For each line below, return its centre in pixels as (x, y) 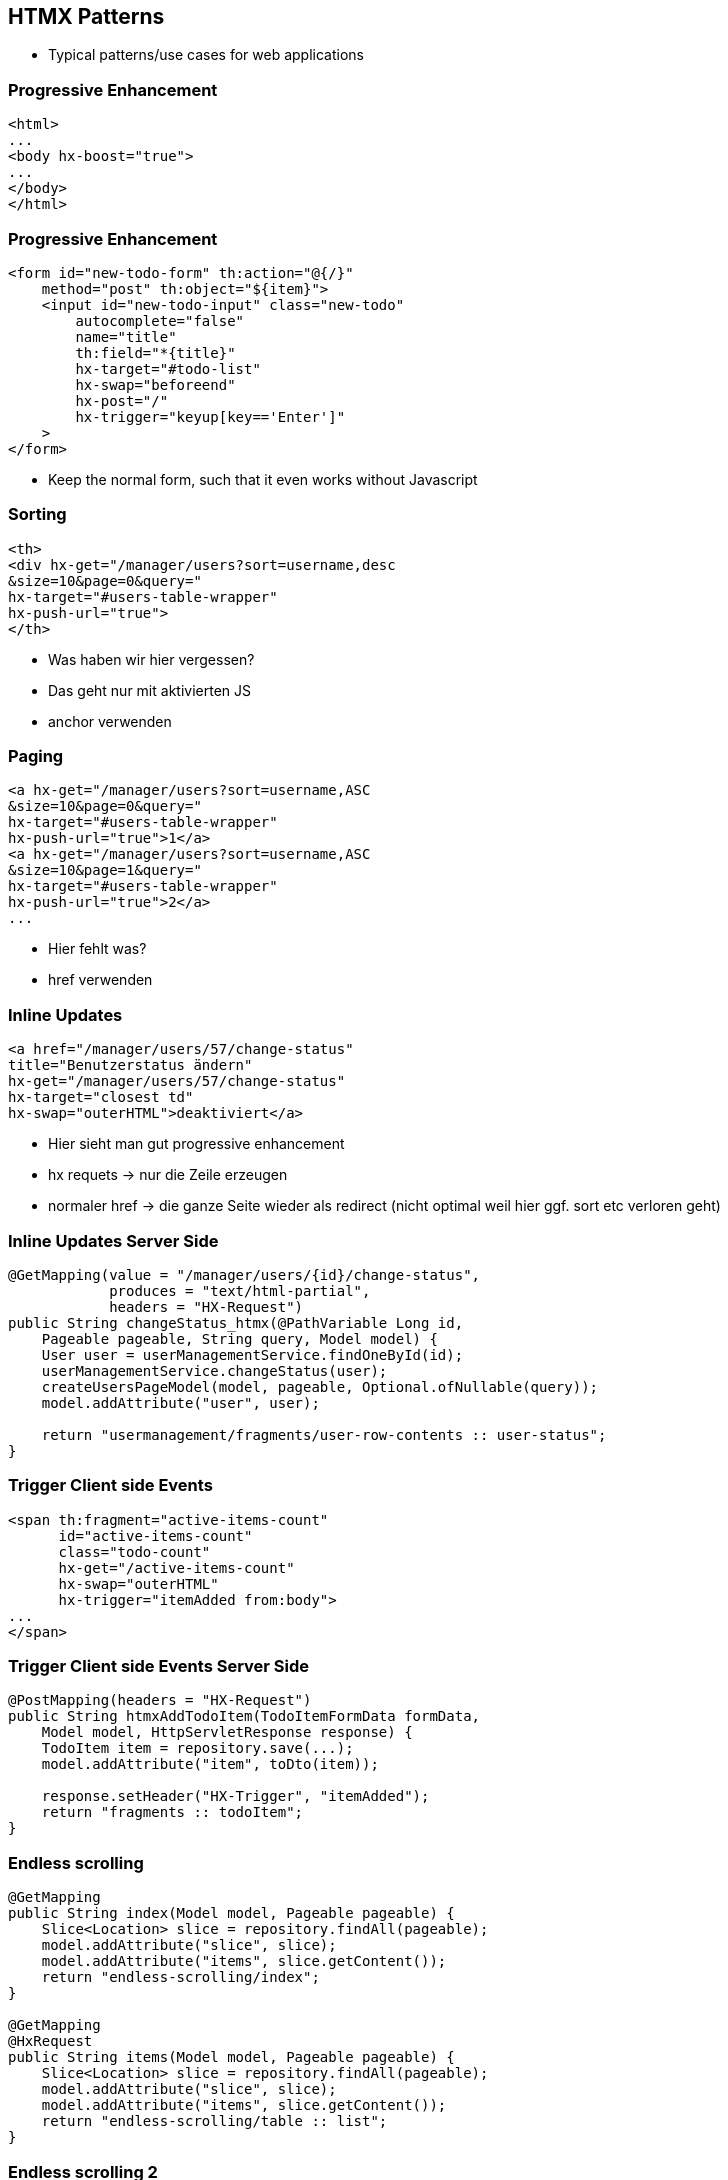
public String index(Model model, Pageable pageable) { (231, 1913)
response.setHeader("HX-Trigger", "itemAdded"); (235, 1796)
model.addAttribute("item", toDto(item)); (210, 1764)
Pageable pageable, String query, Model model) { (239, 1338)
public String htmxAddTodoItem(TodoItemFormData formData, (244, 1716)
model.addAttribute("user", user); (180, 1402)
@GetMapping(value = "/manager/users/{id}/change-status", (244, 1274)
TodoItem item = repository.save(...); (197, 1748)
